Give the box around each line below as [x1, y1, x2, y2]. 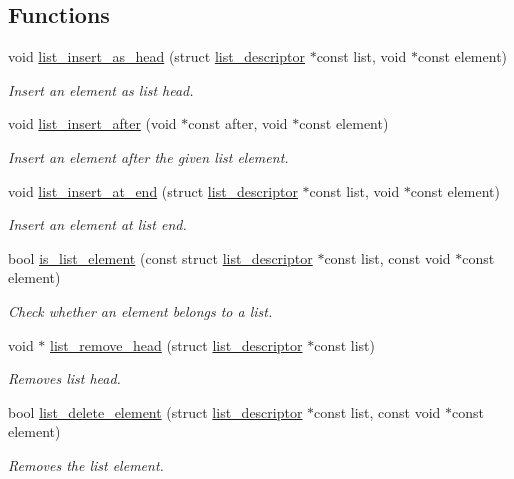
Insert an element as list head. [8, 79, 194, 100]
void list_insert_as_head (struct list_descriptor [8, 46, 305, 67]
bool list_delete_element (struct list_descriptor [8, 401, 303, 422]
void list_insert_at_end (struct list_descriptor [8, 180, 298, 201]
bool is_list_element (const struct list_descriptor [8, 247, 313, 268]
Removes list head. [8, 368, 121, 389]
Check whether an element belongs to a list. [8, 300, 273, 321]
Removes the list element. [8, 454, 164, 475]
